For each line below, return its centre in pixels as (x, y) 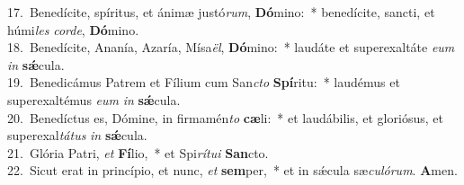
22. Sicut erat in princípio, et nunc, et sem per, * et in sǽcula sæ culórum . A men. (232, 170)
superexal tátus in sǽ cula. (77, 135)
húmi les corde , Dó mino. (73, 29)
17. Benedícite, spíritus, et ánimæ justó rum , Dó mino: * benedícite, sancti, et (221, 12)
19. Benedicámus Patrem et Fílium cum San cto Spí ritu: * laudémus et (204, 82)
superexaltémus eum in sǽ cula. (94, 99)
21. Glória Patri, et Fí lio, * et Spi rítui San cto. (138, 152)
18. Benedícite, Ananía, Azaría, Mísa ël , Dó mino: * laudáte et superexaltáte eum (231, 47)
